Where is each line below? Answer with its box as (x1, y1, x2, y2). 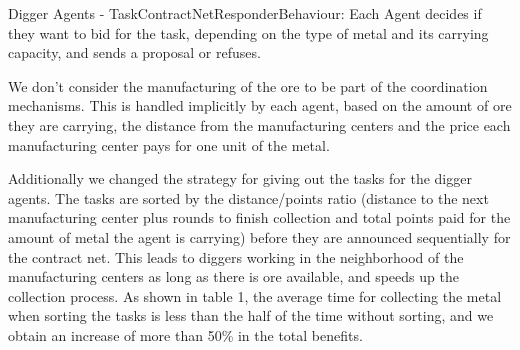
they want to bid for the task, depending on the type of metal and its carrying (8, 22, 489, 43)
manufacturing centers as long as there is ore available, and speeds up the (8, 266, 459, 287)
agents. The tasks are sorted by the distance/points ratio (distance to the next (8, 187, 489, 208)
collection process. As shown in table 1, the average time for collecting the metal (8, 285, 502, 306)
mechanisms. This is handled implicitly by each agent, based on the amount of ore (8, 95, 512, 116)
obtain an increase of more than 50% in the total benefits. (8, 324, 363, 345)
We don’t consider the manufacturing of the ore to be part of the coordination (8, 75, 488, 96)
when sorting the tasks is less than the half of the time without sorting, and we (8, 305, 494, 326)
